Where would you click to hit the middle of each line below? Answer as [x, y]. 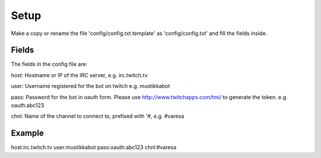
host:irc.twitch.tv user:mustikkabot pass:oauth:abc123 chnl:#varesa [94, 147]
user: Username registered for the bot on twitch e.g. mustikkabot [91, 86]
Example [27, 133]
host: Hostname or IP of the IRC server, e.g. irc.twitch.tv [79, 75]
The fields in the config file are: [49, 64]
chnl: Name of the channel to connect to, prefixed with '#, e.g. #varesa [97, 116]
